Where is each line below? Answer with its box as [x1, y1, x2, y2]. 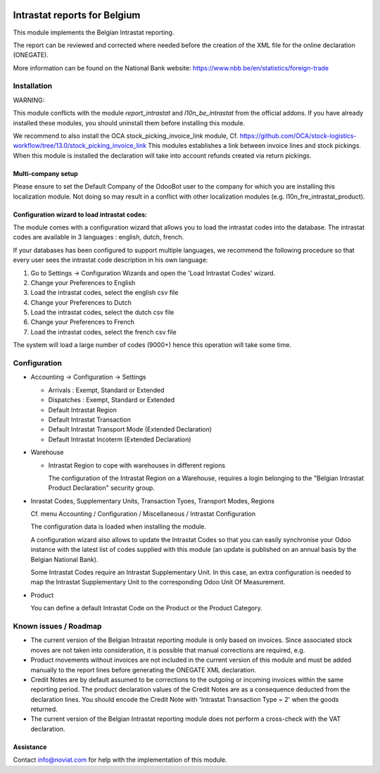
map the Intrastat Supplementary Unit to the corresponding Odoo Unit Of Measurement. [30, 578, 286, 586]
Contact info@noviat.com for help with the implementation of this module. [13, 755, 228, 764]
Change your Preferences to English [30, 278, 136, 287]
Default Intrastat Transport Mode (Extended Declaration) [48, 425, 213, 434]
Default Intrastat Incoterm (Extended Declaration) [48, 435, 191, 444]
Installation [13, 81, 53, 91]
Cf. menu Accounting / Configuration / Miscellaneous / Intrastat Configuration [30, 510, 256, 518]
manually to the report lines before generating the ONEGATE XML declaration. [30, 665, 257, 674]
